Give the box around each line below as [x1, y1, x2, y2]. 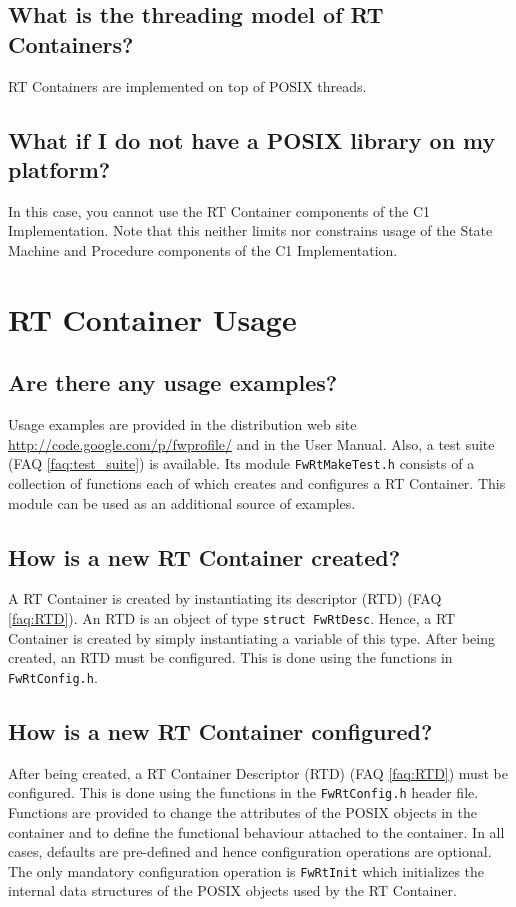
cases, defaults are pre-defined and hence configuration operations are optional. [8, 841, 492, 862]
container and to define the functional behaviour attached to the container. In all [8, 821, 505, 842]
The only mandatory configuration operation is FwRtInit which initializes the [8, 860, 485, 881]
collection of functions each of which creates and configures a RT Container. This [8, 472, 506, 493]
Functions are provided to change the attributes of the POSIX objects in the [8, 801, 477, 822]
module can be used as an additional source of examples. [8, 492, 356, 513]
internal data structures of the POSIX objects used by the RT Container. [8, 880, 457, 901]
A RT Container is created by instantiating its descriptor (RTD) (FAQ [8, 588, 442, 609]
